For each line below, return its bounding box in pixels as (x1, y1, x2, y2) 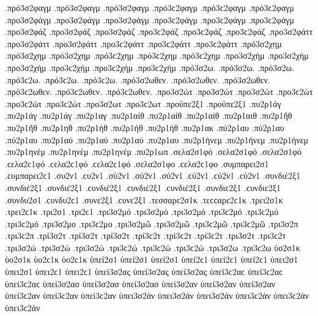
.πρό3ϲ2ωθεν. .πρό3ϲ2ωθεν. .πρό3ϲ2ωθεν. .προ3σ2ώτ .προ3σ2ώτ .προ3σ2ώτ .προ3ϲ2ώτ (5, 85, 313, 98)
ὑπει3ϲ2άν (5, 301, 40, 314)
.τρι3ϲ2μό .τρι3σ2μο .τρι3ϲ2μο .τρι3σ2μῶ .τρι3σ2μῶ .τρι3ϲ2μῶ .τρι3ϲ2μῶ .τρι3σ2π (5, 217, 298, 230)
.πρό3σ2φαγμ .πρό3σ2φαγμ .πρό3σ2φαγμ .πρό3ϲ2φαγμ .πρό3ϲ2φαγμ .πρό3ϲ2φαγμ (5, 1, 294, 13)
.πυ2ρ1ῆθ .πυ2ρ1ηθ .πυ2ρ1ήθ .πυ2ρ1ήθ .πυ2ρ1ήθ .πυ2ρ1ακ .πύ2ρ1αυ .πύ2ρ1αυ (5, 121, 284, 134)
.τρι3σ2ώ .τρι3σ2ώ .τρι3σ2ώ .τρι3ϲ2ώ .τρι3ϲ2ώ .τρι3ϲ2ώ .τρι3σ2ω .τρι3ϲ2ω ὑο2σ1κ (5, 241, 300, 254)
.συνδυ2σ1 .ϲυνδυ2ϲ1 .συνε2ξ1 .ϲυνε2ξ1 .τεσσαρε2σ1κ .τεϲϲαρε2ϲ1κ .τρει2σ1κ (5, 193, 283, 206)
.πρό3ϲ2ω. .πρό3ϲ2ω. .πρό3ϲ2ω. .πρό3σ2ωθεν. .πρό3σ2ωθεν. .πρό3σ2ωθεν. (5, 73, 270, 86)
